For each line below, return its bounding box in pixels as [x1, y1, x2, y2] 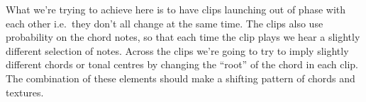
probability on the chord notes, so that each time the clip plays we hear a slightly [6, 30, 360, 44]
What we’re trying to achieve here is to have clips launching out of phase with [6, 2, 346, 16]
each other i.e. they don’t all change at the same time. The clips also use [6, 15, 323, 30]
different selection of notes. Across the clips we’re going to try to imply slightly [6, 43, 349, 58]
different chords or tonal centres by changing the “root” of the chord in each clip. [6, 57, 358, 72]
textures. [6, 84, 44, 99]
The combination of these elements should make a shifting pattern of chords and [6, 70, 355, 85]
